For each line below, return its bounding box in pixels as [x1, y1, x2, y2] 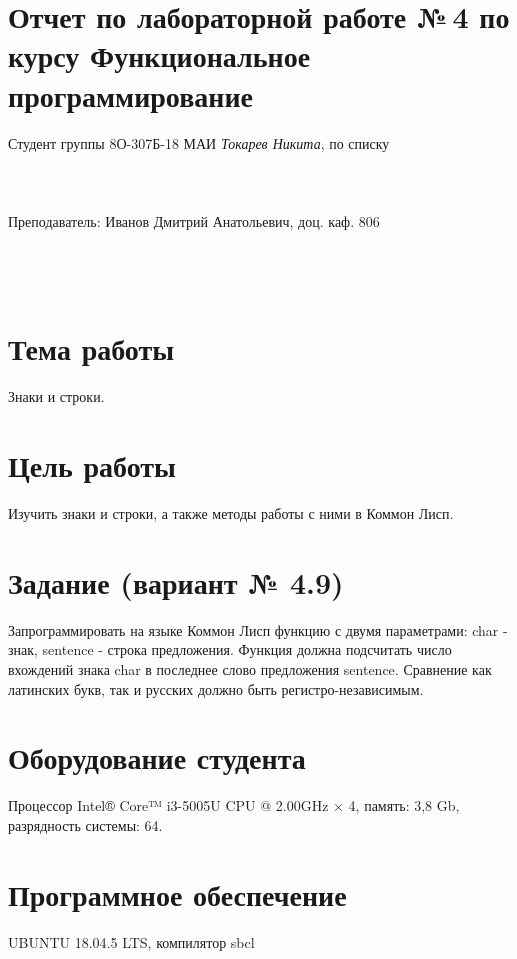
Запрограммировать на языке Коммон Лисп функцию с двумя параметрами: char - [8, 619, 508, 640]
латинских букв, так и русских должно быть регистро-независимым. [8, 678, 424, 699]
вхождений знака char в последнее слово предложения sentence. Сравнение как [8, 659, 492, 679]
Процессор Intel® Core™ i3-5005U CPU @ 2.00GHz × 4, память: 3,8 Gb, [8, 795, 460, 816]
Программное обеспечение [8, 873, 347, 914]
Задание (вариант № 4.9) [8, 561, 344, 602]
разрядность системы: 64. [8, 814, 163, 835]
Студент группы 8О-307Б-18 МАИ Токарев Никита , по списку [8, 132, 390, 153]
